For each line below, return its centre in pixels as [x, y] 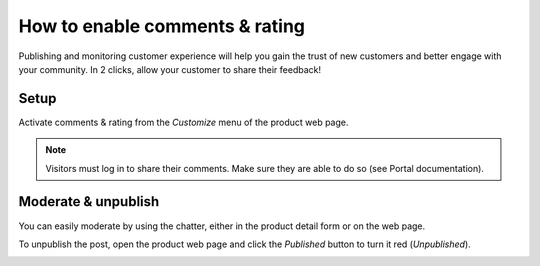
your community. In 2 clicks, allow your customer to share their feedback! [170, 69]
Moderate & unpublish [89, 201]
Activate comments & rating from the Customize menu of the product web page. [183, 122]
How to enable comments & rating [161, 26]
